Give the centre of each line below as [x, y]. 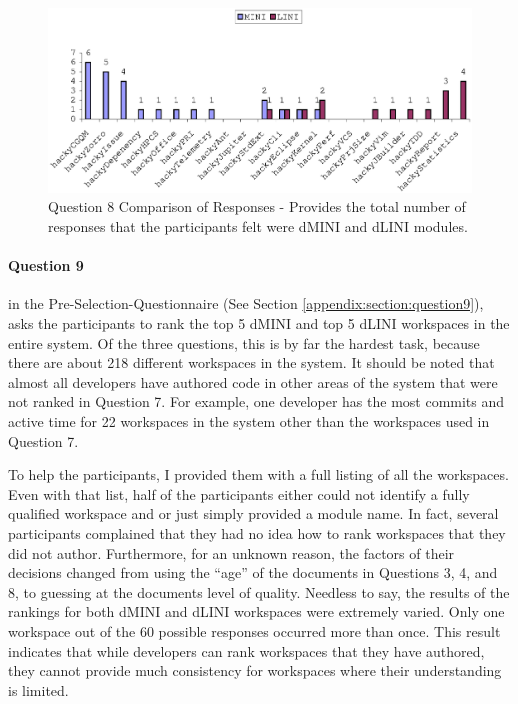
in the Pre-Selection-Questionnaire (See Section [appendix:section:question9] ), [246, 303]
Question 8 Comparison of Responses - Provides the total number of [257, 206]
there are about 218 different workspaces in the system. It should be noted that [251, 362]
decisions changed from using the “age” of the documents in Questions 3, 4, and [253, 572]
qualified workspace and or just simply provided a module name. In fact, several [253, 513]
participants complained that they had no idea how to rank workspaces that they [257, 532]
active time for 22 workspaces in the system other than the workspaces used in [249, 420]
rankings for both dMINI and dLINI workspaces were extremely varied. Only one [256, 611]
